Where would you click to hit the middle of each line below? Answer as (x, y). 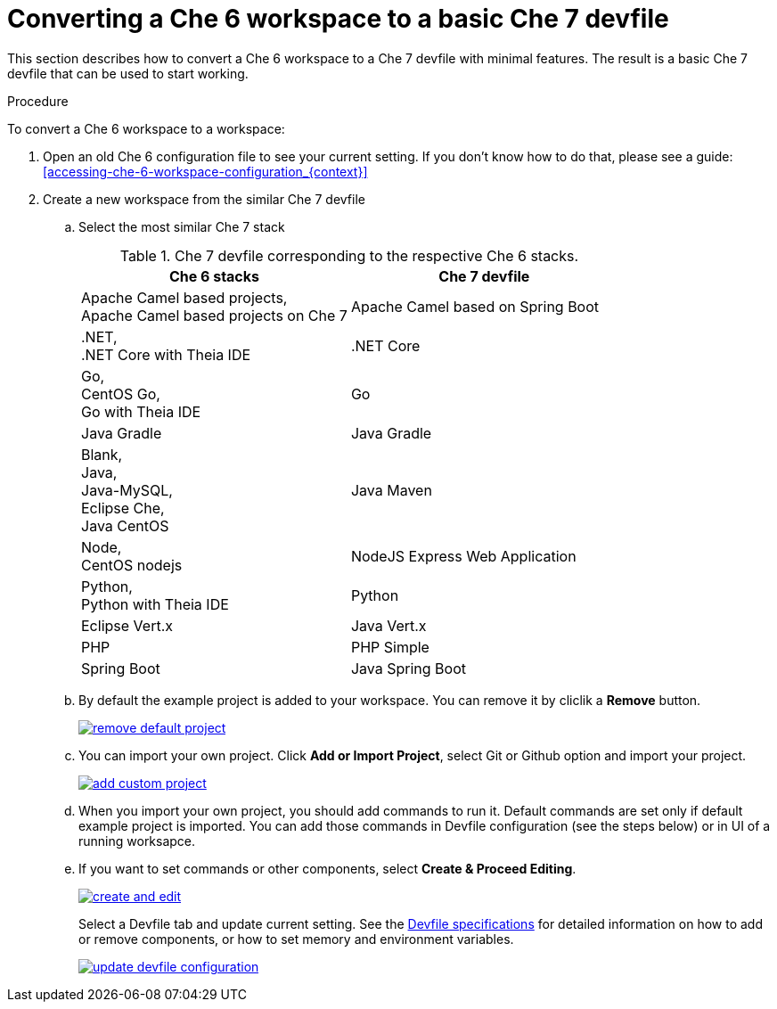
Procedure (38, 101)
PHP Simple (390, 647)
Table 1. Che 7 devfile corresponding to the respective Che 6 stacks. (349, 255)
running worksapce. (137, 841)
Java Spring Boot (408, 668)
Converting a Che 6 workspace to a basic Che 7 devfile (338, 19)
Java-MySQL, (127, 490)
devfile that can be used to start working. (128, 73)
